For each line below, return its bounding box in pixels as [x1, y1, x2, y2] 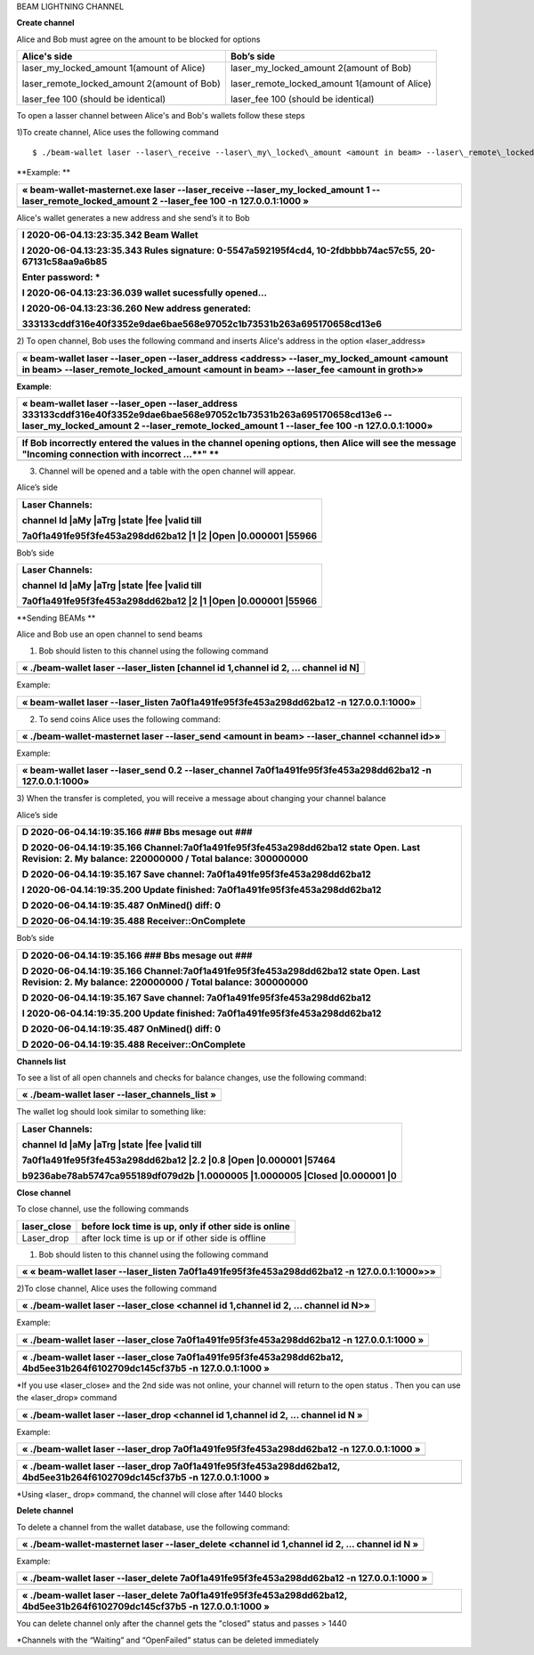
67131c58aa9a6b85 [21, 256, 108, 268]
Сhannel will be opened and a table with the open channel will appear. [38, 466, 295, 476]
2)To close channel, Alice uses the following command [16, 1283, 217, 1294]
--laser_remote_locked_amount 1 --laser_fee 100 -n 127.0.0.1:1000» [141, 419, 433, 432]
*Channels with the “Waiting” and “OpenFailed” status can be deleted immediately [16, 1635, 320, 1645]
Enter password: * [21, 272, 101, 284]
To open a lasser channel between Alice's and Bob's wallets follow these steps [16, 110, 306, 121]
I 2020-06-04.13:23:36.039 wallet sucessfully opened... [21, 287, 267, 299]
